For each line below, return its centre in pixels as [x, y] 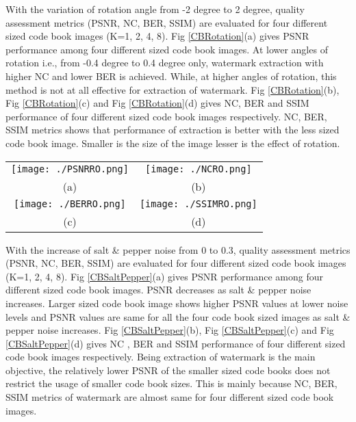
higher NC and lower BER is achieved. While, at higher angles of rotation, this [171, 76]
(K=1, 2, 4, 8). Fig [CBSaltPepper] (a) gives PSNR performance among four [165, 276]
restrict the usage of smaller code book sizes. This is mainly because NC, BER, [171, 383]
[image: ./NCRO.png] [199, 169]
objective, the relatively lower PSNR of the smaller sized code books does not [168, 370]
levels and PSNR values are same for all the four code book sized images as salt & [178, 316]
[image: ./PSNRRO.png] [70, 169]
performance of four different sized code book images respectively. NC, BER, [166, 116]
